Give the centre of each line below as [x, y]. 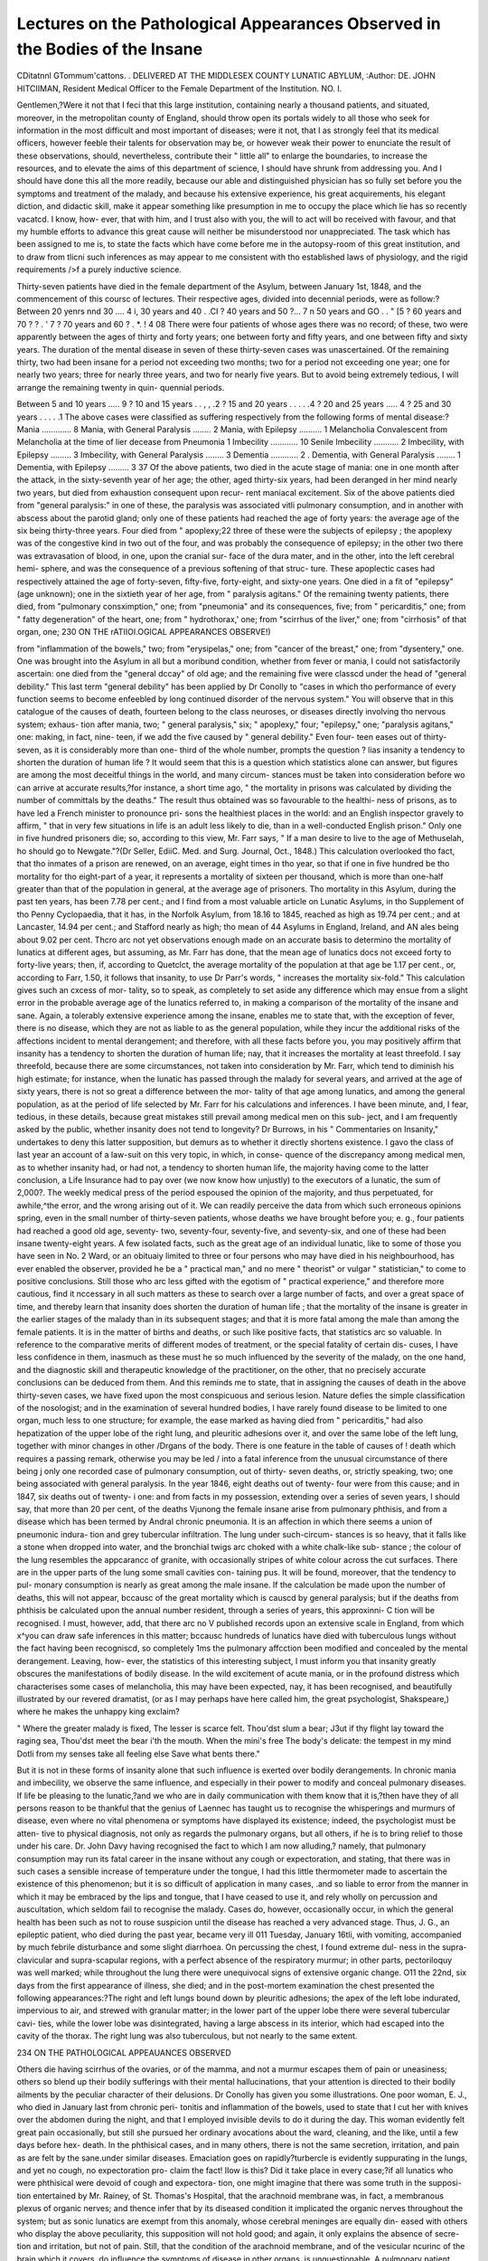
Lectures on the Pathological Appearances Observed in [229, 24]
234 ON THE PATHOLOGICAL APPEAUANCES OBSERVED [124, 2052]
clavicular [35, 1960]
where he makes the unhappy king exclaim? [98, 1712]
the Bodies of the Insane [110, 49]
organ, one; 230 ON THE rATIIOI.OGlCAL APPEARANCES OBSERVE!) [144, 632]
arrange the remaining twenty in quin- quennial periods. [121, 387]
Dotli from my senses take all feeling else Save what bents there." [139, 1754]
